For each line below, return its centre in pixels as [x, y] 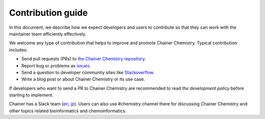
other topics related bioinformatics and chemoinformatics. [68, 111]
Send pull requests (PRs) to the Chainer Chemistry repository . [84, 59]
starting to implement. [31, 95]
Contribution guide [48, 13]
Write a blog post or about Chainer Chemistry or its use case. [83, 79]
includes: [18, 50]
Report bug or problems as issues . [56, 65]
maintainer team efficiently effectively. [48, 34]
